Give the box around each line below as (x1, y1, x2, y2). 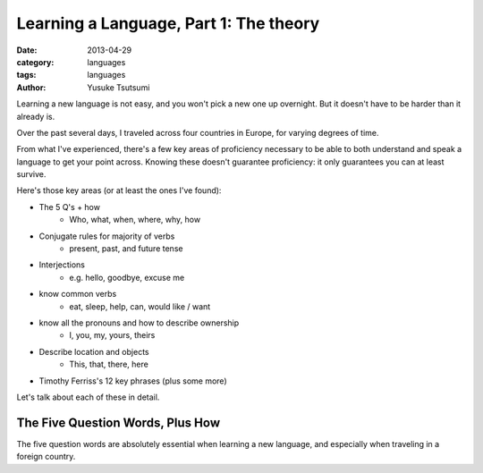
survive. (16, 169, 47, 180)
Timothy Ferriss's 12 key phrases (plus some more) (38, 376, 227, 386)
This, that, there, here (69, 359, 149, 370)
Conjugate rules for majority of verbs (38, 231, 175, 241)
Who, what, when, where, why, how (69, 215, 201, 225)
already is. (16, 111, 55, 122)
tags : (16, 70, 37, 80)
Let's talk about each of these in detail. (16, 392, 160, 402)
